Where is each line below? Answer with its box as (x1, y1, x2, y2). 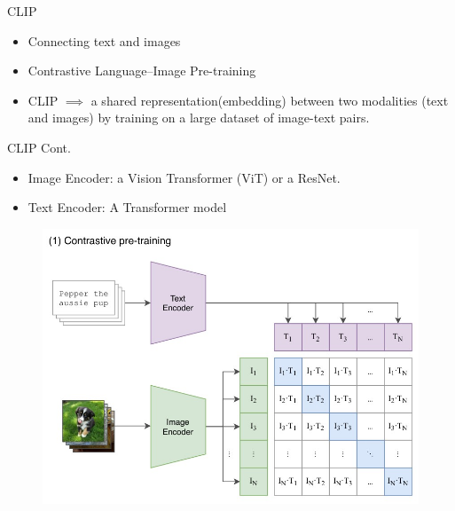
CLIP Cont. (7, 138, 71, 156)
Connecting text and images (27, 31, 181, 50)
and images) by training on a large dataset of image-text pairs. (27, 108, 370, 127)
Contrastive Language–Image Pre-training (27, 61, 256, 80)
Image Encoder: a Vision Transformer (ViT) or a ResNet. (27, 168, 341, 186)
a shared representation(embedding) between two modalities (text (90, 90, 449, 109)
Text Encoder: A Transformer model (27, 198, 227, 216)
